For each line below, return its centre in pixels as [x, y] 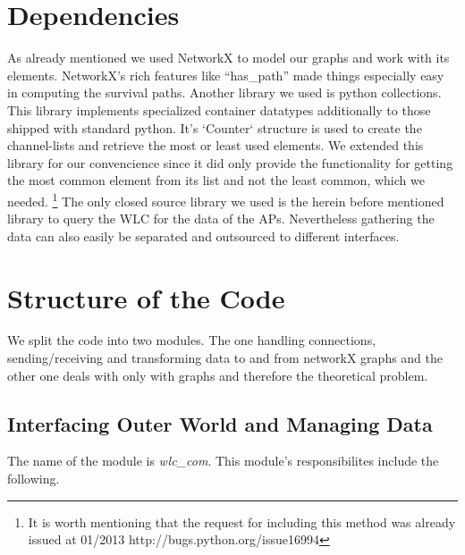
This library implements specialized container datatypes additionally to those [219, 109]
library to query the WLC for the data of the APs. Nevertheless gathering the [221, 219]
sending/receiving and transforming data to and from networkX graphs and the [225, 358]
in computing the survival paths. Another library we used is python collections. [224, 92]
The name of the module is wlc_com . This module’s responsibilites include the [223, 461]
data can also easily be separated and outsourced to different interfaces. [203, 235]
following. [34, 479]
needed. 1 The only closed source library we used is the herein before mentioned [226, 199]
